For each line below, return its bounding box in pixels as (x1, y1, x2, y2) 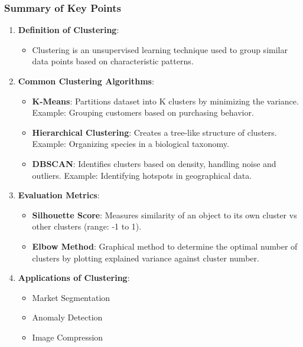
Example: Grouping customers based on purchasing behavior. (32, 106, 254, 119)
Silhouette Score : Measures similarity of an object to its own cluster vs (32, 208, 297, 221)
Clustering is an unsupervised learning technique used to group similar (32, 43, 288, 55)
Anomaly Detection (32, 311, 103, 323)
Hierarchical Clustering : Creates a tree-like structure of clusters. (32, 126, 277, 138)
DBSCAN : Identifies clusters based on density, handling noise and (32, 157, 276, 169)
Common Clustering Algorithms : (18, 75, 154, 87)
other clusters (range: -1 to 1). (32, 220, 142, 233)
